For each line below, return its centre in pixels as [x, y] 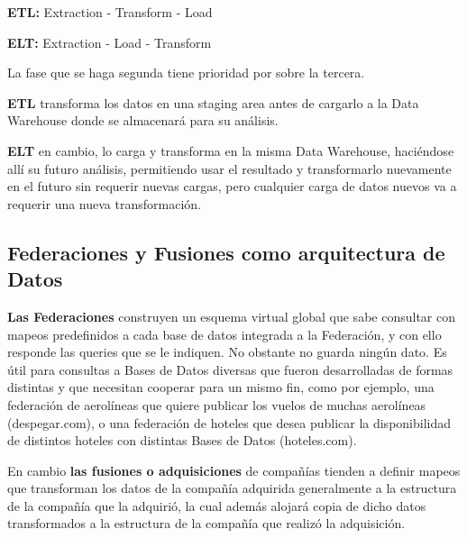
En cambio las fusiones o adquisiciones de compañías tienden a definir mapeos [234, 470]
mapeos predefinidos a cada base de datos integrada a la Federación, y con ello [224, 334]
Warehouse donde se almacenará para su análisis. [143, 120]
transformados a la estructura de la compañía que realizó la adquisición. [206, 523]
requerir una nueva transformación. [104, 203]
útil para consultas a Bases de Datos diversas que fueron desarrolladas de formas [230, 369]
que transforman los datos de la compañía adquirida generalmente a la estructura [232, 488]
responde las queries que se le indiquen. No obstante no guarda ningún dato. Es [227, 352]
